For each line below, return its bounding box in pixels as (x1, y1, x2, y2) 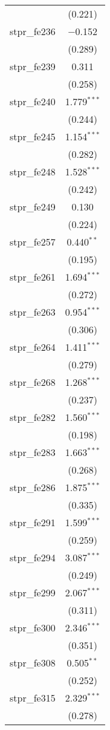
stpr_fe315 (10, 691, 56, 705)
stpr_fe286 (10, 480, 56, 494)
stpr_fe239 (10, 59, 56, 73)
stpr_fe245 (10, 129, 56, 143)
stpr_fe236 (10, 24, 56, 38)
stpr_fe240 (10, 94, 56, 108)
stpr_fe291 (10, 515, 56, 529)
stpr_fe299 (10, 585, 56, 599)
